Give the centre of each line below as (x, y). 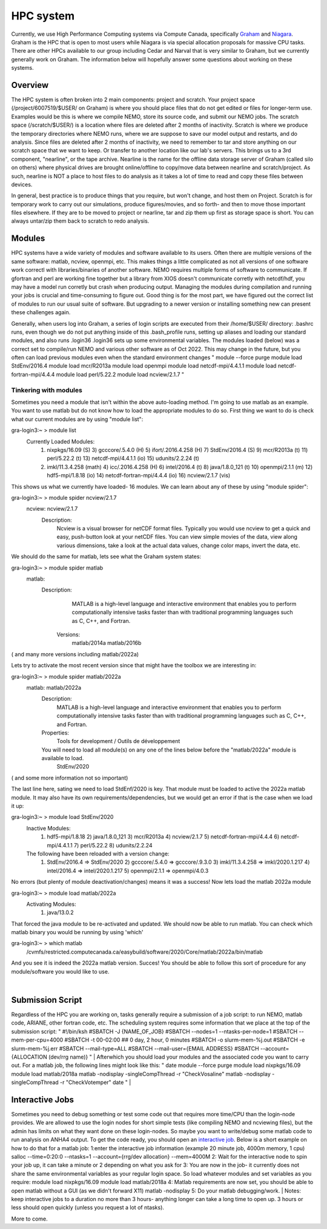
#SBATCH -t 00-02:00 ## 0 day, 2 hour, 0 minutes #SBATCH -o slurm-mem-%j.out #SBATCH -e (185, 1040)
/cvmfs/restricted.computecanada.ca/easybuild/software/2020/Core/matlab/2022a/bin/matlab (145, 952)
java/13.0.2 (60, 912)
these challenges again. (41, 312)
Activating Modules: (51, 904)
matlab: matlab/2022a (54, 687)
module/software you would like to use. (60, 971)
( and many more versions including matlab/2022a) (75, 654)
